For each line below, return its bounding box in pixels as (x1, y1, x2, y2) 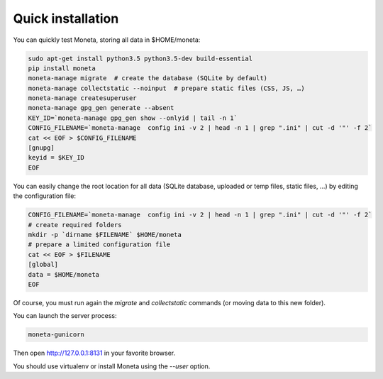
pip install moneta (28, 64, 96, 72)
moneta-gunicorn (28, 331, 85, 339)
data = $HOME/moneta (28, 270, 99, 278)
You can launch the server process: (13, 312, 117, 320)
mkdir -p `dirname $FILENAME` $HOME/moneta (28, 231, 182, 238)
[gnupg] (28, 144, 55, 152)
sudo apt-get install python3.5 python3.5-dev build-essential (28, 54, 253, 62)
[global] (28, 260, 59, 269)
